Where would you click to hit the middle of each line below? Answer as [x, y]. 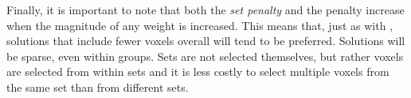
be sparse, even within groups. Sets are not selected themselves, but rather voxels [205, 56]
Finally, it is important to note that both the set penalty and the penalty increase [205, 9]
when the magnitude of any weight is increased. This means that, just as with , [200, 25]
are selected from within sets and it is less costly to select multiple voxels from [198, 72]
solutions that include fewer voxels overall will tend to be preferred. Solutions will [206, 41]
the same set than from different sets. [98, 87]
